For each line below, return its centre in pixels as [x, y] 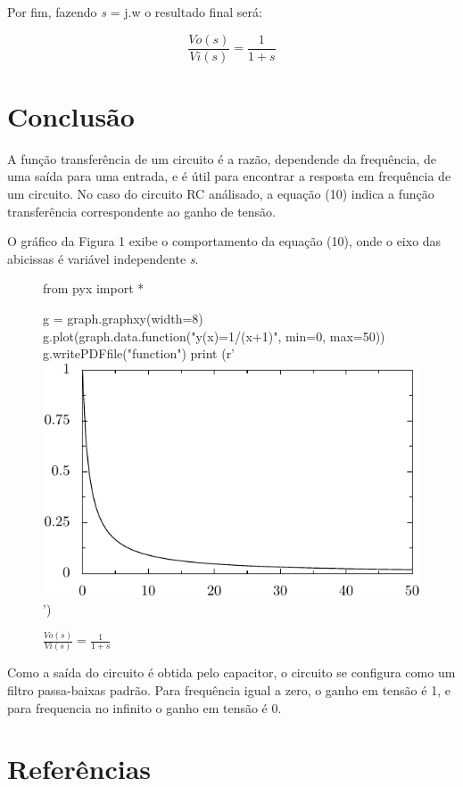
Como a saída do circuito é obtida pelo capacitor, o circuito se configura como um [231, 672]
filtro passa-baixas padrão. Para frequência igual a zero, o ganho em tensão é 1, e [229, 690]
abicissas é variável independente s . [103, 258]
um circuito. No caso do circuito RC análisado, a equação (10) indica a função [221, 193]
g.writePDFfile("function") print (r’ [139, 353]
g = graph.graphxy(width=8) [123, 318]
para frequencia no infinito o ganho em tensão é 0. [145, 707]
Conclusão [71, 115]
